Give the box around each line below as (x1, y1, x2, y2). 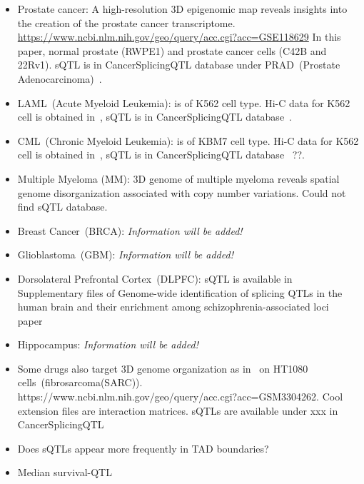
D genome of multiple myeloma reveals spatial (138, 171, 340, 186)
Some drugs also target (17, 361, 118, 375)
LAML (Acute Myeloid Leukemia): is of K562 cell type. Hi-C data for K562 (17, 95, 350, 110)
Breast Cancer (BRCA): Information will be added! (17, 223, 243, 238)
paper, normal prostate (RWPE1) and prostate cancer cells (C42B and (17, 43, 327, 58)
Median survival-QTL (17, 465, 112, 480)
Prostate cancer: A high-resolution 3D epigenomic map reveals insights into (17, 1, 348, 16)
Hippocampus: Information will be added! (17, 337, 198, 352)
